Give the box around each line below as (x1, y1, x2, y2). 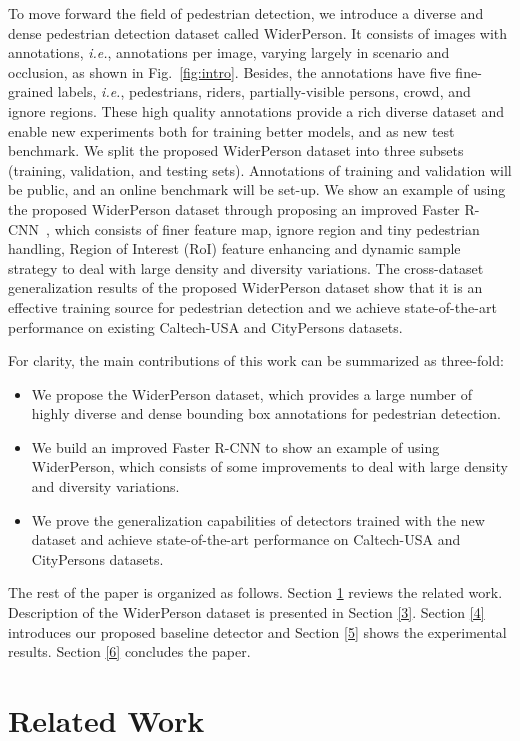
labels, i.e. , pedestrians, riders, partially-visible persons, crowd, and (57, 81, 471, 102)
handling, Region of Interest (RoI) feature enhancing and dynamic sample (8, 238, 461, 259)
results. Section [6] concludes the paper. (8, 641, 251, 662)
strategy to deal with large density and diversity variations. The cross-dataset (8, 257, 484, 278)
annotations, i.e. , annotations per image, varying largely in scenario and (8, 42, 450, 63)
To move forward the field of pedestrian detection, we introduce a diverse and (8, 3, 484, 23)
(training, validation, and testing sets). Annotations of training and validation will (8, 159, 512, 180)
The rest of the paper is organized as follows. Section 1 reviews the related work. (8, 582, 503, 603)
